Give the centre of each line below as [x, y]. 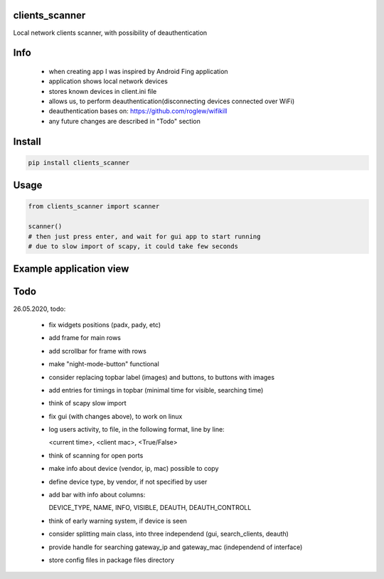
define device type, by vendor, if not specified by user [128, 482]
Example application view [71, 269]
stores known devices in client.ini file [103, 91]
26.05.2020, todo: [39, 309]
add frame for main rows [85, 338]
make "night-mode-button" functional [104, 364]
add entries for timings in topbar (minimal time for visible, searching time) [156, 390]
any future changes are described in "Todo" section [124, 121]
